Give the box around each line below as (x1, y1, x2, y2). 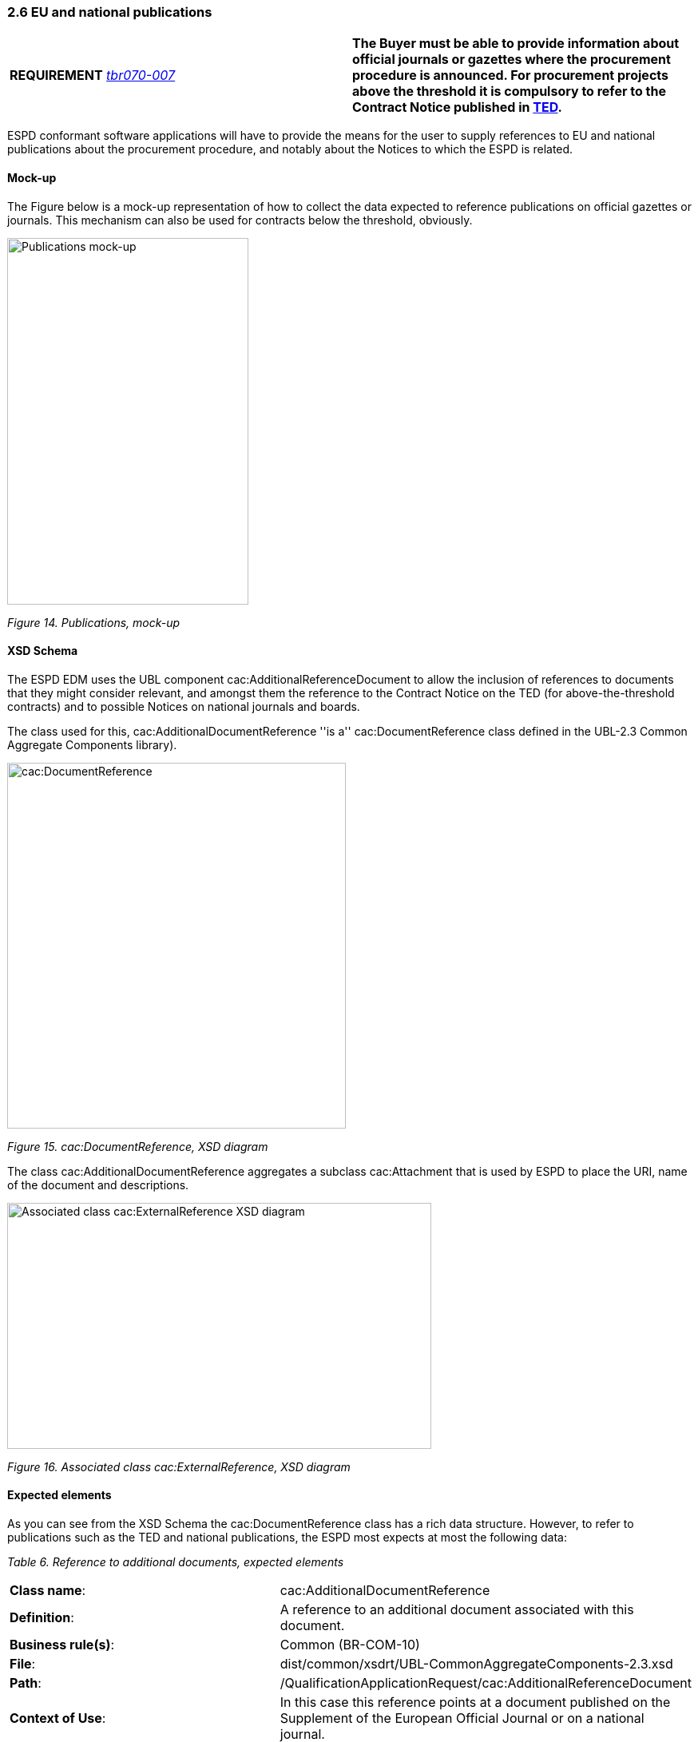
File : (10, 1656, 36, 1673)
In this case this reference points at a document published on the (280, 1694, 671, 1711)
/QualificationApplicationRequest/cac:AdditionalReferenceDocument (280, 1675, 692, 1692)
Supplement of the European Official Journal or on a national (280, 1710, 644, 1727)
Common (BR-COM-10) (280, 1637, 420, 1653)
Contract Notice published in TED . (352, 99, 562, 116)
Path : (10, 1675, 42, 1692)
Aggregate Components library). (7, 737, 177, 752)
